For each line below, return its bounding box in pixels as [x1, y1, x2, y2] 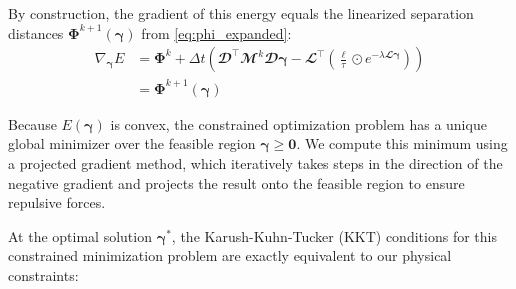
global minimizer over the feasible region [8, 133, 256, 154]
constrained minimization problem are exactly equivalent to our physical [8, 245, 452, 266]
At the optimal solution [8, 225, 152, 246]
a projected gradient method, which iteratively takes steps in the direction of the [8, 152, 503, 173]
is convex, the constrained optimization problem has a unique [110, 113, 487, 134]
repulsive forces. [8, 192, 106, 213]
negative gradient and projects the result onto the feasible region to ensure [8, 172, 465, 193]
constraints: [8, 264, 79, 285]
